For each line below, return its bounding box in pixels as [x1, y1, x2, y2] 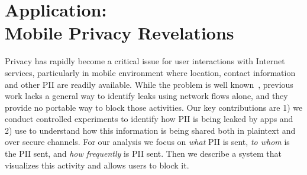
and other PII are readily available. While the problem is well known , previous [5, 78, 293, 90]
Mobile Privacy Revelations [5, 21, 234, 45]
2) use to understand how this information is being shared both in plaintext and [5, 124, 296, 136]
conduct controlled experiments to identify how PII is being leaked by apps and [5, 113, 293, 125]
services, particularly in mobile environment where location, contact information [5, 66, 296, 78]
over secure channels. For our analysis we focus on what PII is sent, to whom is [5, 136, 290, 148]
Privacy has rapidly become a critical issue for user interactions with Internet [5, 55, 285, 67]
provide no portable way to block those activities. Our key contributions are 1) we [5, 101, 303, 113]
